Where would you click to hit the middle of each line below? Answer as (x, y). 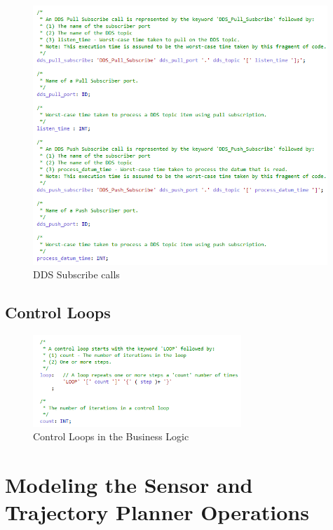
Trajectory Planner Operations (157, 512)
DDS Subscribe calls (76, 274)
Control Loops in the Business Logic (111, 436)
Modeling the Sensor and (129, 484)
